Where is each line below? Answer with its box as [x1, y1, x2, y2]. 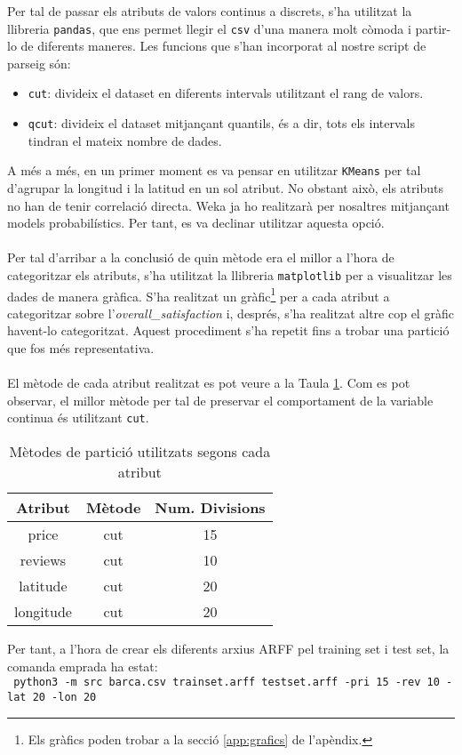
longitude [14, 601, 72, 622]
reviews [20, 550, 67, 571]
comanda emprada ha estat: [7, 656, 158, 675]
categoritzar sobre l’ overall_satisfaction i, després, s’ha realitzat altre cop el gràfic [7, 303, 454, 322]
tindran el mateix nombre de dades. [28, 131, 222, 149]
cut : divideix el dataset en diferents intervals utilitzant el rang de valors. [28, 84, 424, 102]
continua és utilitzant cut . [7, 408, 149, 427]
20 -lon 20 [32, 690, 97, 703]
